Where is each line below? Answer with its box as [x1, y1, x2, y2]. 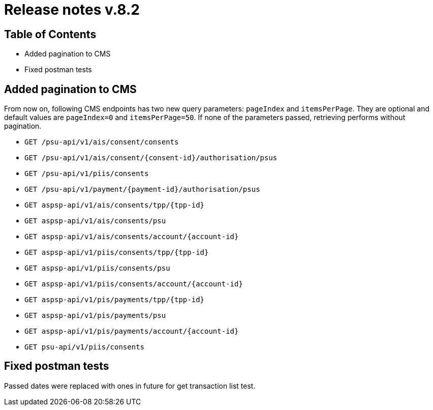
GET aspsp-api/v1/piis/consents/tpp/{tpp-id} [24, 248, 209, 257]
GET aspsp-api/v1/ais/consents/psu [24, 217, 166, 225]
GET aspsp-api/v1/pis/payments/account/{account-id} [24, 327, 239, 336]
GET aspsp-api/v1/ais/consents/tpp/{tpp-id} [24, 201, 205, 210]
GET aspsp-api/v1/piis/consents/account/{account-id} [24, 280, 243, 288]
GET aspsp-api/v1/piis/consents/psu [24, 264, 170, 273]
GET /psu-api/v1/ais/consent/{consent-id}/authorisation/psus [24, 154, 277, 162]
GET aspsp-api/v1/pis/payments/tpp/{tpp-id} [24, 296, 205, 304]
